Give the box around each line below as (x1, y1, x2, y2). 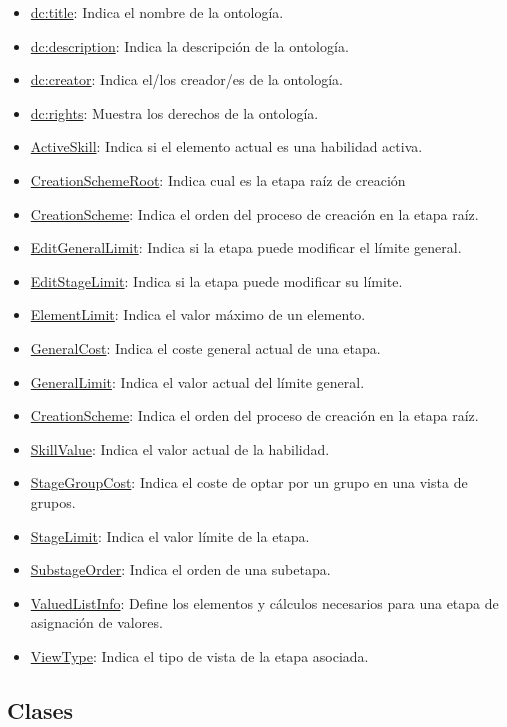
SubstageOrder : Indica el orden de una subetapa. (30, 559, 331, 580)
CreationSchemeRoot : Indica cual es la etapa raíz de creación (30, 169, 406, 190)
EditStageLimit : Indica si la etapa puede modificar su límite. (30, 270, 403, 291)
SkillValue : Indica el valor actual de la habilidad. (30, 438, 330, 459)
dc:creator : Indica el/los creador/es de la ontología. (30, 69, 343, 90)
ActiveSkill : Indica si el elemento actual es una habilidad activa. (30, 136, 423, 157)
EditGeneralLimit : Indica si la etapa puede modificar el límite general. (30, 237, 462, 258)
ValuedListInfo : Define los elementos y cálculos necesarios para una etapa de (30, 592, 499, 613)
